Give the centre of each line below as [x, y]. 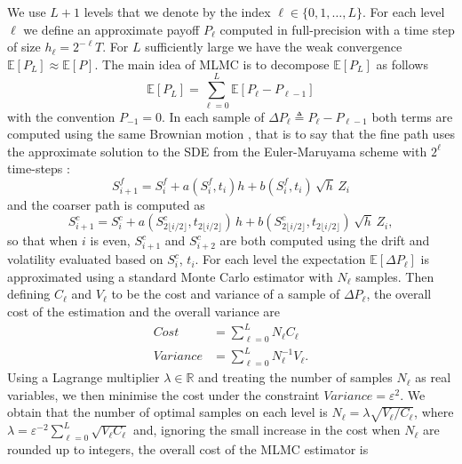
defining [29, 294]
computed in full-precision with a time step [337, 29]
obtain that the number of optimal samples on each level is [167, 412]
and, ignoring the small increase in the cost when [267, 430]
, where [434, 412]
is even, [110, 240]
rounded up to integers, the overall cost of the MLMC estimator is [188, 448]
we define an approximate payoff [112, 29]
